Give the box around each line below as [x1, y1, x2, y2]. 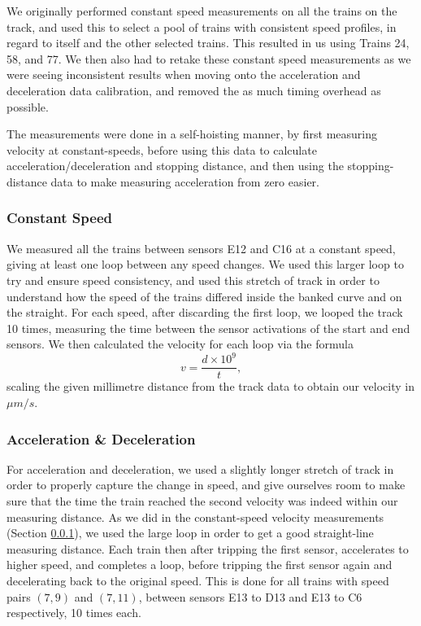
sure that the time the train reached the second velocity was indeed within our [7, 492, 398, 510]
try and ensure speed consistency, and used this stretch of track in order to [7, 271, 380, 288]
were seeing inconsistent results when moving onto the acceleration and [7, 66, 361, 83]
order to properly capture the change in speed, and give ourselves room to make [7, 476, 406, 493]
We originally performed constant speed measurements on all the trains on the [7, 2, 397, 19]
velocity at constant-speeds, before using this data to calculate [7, 141, 317, 158]
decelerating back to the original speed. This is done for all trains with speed [7, 572, 389, 589]
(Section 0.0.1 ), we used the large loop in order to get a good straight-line [7, 524, 374, 541]
